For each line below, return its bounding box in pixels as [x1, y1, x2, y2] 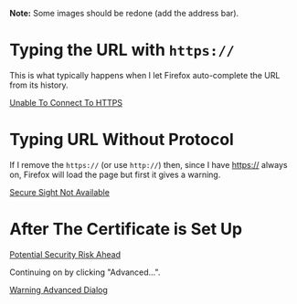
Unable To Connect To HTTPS [9, 97, 123, 108]
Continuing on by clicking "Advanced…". [9, 267, 161, 278]
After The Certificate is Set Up [9, 219, 243, 240]
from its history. [9, 79, 69, 90]
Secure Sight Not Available [9, 186, 110, 197]
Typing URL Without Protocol [9, 130, 235, 150]
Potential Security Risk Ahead [9, 248, 122, 259]
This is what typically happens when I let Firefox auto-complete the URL [9, 69, 281, 80]
